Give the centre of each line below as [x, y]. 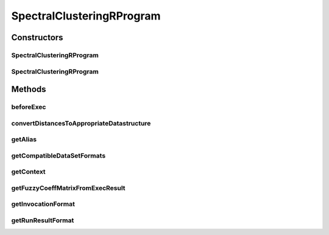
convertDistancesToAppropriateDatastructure [81, 123]
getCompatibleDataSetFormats [58, 155]
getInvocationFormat [43, 204]
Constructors [37, 37]
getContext [28, 172]
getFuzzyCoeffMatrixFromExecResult [68, 188]
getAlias [24, 139]
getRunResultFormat [43, 220]
